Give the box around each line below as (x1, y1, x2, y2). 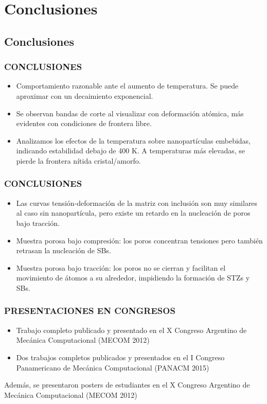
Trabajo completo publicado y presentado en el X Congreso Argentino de (16, 324, 247, 335)
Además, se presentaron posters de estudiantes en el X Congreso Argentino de (4, 379, 250, 390)
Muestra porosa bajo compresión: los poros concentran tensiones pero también (16, 235, 263, 245)
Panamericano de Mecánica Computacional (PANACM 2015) (16, 362, 209, 373)
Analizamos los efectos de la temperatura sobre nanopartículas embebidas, (16, 135, 251, 146)
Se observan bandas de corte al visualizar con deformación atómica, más (16, 108, 244, 118)
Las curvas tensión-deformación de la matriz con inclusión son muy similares (16, 197, 258, 208)
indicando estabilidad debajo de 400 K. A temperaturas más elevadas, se (16, 145, 245, 156)
